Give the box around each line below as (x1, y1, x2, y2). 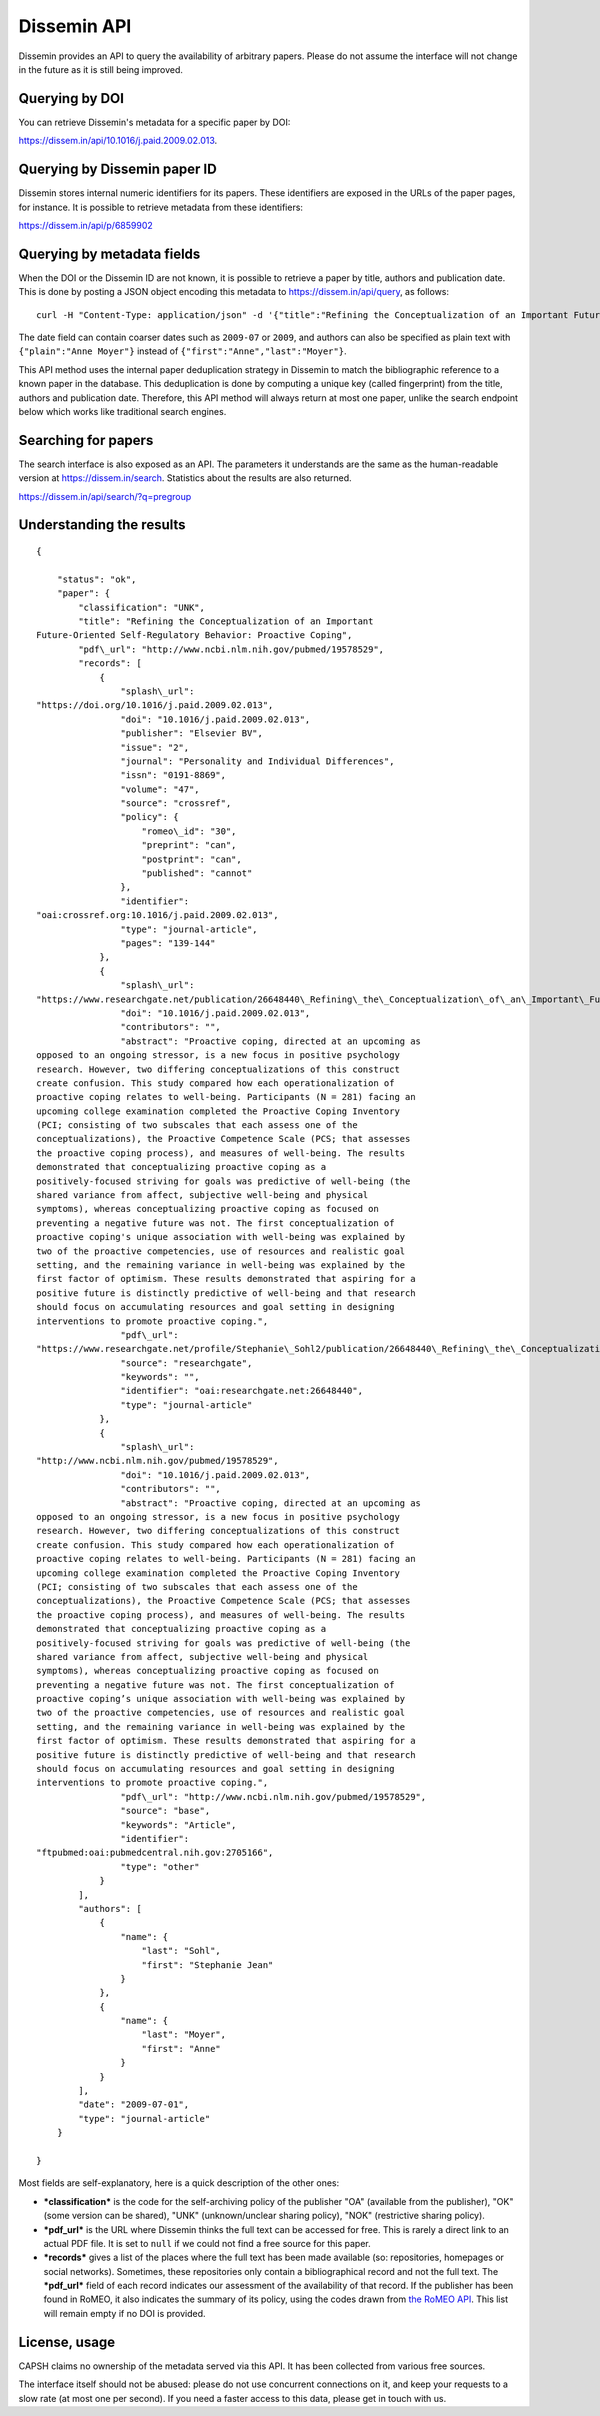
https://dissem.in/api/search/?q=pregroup (18, 490, 192, 502)
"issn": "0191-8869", (120, 770, 227, 781)
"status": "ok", (56, 573, 137, 585)
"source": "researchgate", (120, 1357, 253, 1369)
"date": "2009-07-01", (78, 2099, 190, 2110)
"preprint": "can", (141, 840, 237, 851)
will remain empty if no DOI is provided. (43, 2307, 206, 2319)
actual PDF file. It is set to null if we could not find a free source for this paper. (43, 2237, 372, 2249)
